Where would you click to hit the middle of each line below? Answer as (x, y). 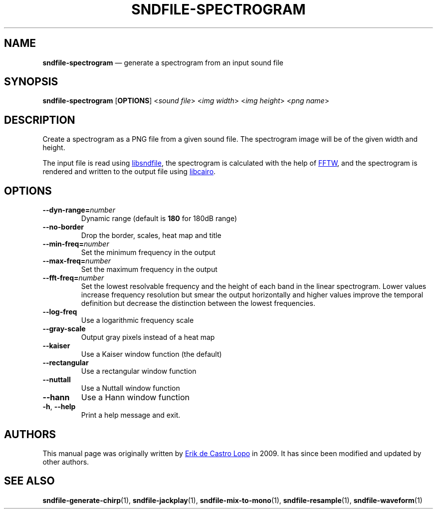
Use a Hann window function (135, 397)
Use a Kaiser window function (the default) (151, 354)
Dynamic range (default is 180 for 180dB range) (159, 219)
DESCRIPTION (40, 120)
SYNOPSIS (31, 82)
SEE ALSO (29, 481)
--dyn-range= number (79, 210)
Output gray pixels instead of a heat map (148, 337)
